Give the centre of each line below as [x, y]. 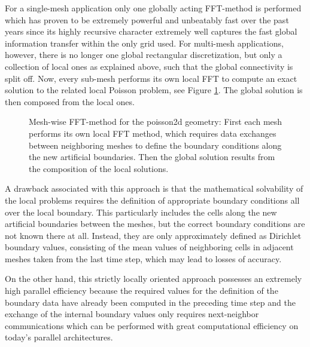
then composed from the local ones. [70, 101]
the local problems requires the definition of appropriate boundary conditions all [152, 200]
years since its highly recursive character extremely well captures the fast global [151, 31]
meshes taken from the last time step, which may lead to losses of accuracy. [143, 258]
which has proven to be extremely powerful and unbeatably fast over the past [147, 19]
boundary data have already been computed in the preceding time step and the [150, 302]
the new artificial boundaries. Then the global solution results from [152, 157]
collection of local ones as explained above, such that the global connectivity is [149, 66]
